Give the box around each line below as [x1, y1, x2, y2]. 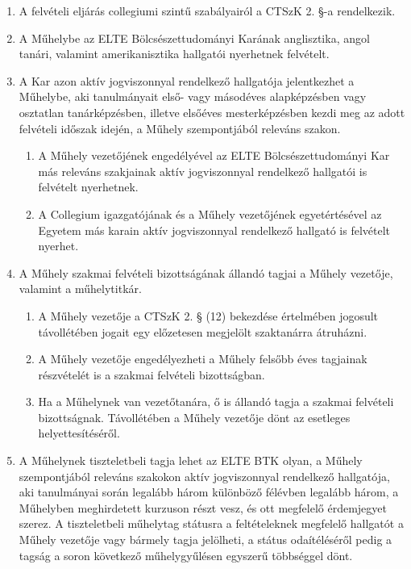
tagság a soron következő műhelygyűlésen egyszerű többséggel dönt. [19, 546, 353, 563]
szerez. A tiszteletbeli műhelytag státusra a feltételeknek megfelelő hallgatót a [19, 515, 404, 532]
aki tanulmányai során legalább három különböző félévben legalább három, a [19, 483, 399, 500]
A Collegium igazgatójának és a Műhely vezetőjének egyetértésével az [38, 205, 382, 222]
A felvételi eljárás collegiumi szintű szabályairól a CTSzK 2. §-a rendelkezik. [19, 2, 396, 19]
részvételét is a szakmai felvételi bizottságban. [38, 366, 265, 383]
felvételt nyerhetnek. [38, 178, 139, 195]
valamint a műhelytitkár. [19, 280, 142, 297]
